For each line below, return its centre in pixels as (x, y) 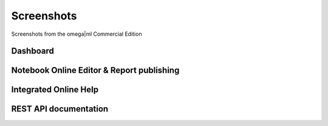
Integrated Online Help (55, 90)
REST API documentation (60, 109)
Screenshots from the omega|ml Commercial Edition (77, 34)
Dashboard (32, 51)
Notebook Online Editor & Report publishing (95, 71)
